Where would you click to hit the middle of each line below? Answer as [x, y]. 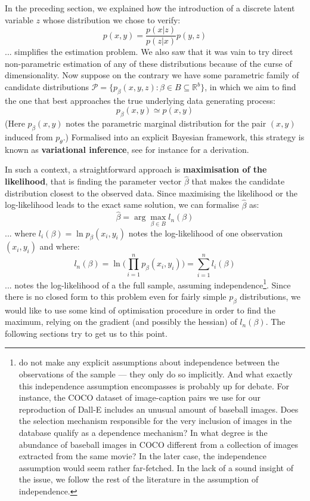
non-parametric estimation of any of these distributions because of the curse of [148, 63]
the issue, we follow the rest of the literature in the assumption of [139, 479]
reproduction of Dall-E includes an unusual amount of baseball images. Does [159, 409]
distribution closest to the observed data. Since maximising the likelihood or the [151, 193]
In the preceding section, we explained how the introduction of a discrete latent [150, 8]
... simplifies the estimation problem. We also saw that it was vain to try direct [149, 52]
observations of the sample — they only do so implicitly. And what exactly [156, 374]
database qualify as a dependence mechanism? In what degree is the [143, 432]
